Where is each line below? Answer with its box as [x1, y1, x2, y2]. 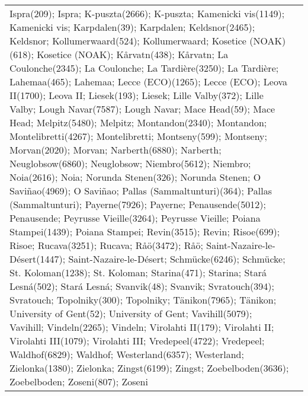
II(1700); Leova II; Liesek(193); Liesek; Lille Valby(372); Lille [9, 88, 264, 102]
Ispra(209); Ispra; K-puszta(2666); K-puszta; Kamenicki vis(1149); [9, 7, 285, 20]
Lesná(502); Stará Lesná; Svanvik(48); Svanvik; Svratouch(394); [9, 279, 274, 293]
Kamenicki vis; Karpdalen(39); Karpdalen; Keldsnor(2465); [9, 20, 255, 34]
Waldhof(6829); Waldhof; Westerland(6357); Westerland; [9, 347, 244, 361]
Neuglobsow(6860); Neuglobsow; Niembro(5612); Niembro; [9, 157, 251, 170]
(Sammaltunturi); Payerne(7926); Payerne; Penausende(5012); [9, 197, 266, 211]
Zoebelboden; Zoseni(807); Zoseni [9, 375, 148, 388]
